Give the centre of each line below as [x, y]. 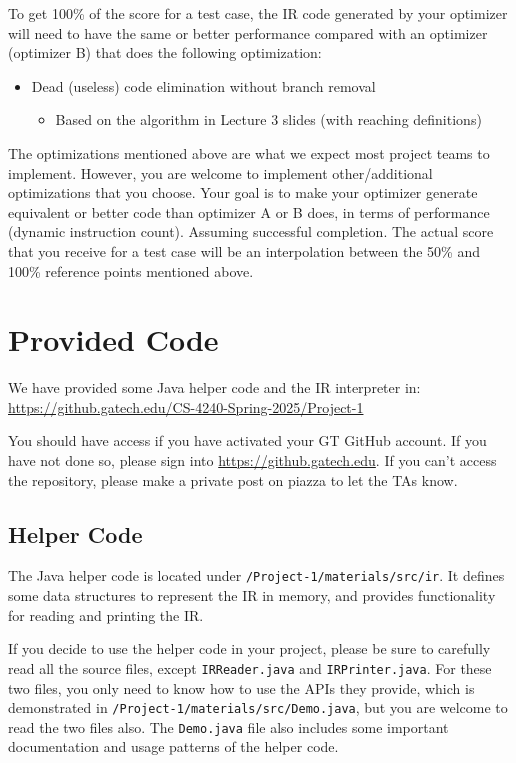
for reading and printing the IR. [106, 614]
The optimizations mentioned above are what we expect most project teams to [249, 152]
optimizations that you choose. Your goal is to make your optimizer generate [243, 192]
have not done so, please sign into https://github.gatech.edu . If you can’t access [252, 460]
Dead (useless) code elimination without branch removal [203, 85]
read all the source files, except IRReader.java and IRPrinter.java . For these [250, 667]
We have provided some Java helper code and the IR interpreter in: [214, 387]
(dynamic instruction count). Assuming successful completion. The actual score [251, 231]
